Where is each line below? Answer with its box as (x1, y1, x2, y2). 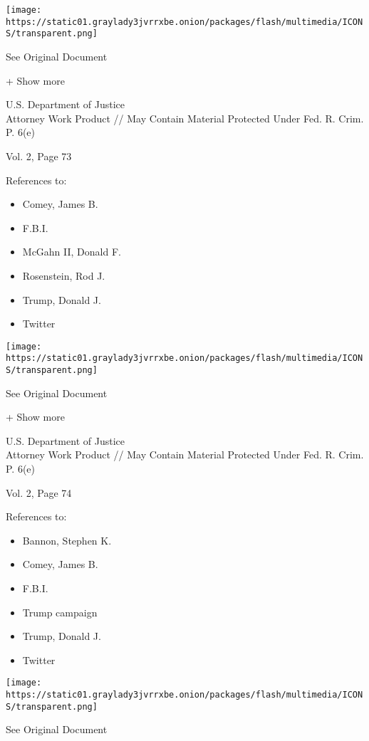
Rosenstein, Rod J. (22, 268, 105, 283)
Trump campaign (22, 604, 98, 619)
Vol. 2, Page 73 (6, 148, 72, 163)
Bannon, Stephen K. (22, 532, 112, 547)
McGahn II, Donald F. (22, 244, 121, 259)
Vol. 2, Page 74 (6, 485, 72, 500)
